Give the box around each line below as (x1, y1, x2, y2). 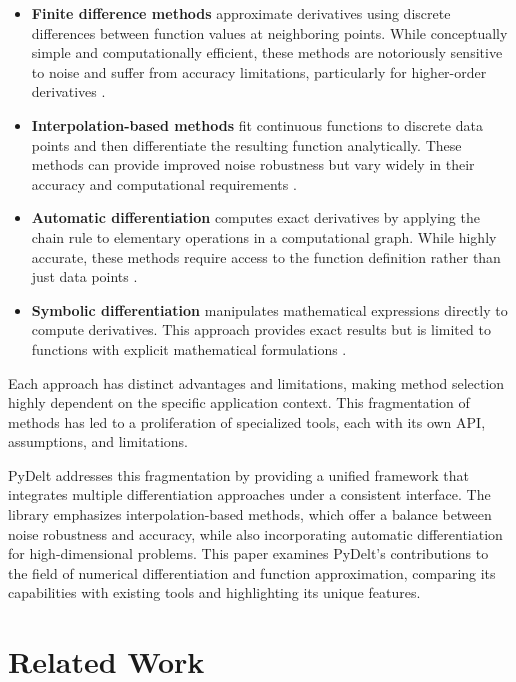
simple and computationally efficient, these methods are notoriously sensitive (31, 42, 503, 63)
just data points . (31, 266, 138, 287)
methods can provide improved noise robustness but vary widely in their (31, 154, 475, 175)
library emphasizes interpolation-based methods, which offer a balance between (8, 504, 492, 525)
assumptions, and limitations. (8, 431, 188, 452)
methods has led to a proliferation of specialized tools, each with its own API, (8, 411, 486, 432)
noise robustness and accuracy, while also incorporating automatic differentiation (8, 523, 503, 544)
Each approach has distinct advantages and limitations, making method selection (8, 372, 505, 393)
